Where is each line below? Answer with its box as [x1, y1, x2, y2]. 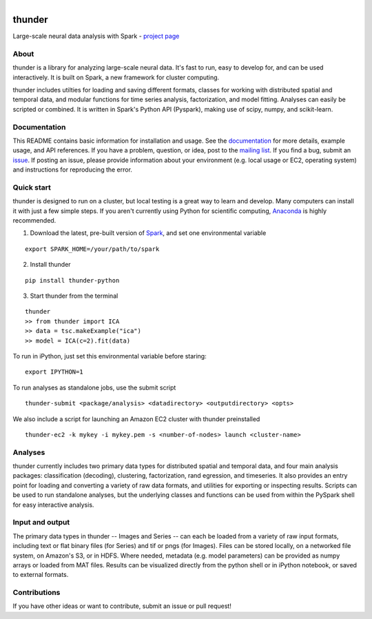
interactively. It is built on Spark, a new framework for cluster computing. [12, 73, 220, 81]
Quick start [12, 183, 52, 192]
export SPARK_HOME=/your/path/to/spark [25, 245, 160, 253]
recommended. [12, 216, 56, 225]
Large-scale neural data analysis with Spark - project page [12, 32, 180, 41]
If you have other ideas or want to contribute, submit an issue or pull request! [12, 602, 232, 610]
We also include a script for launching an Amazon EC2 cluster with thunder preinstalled [12, 414, 260, 423]
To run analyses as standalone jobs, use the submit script [12, 383, 176, 392]
